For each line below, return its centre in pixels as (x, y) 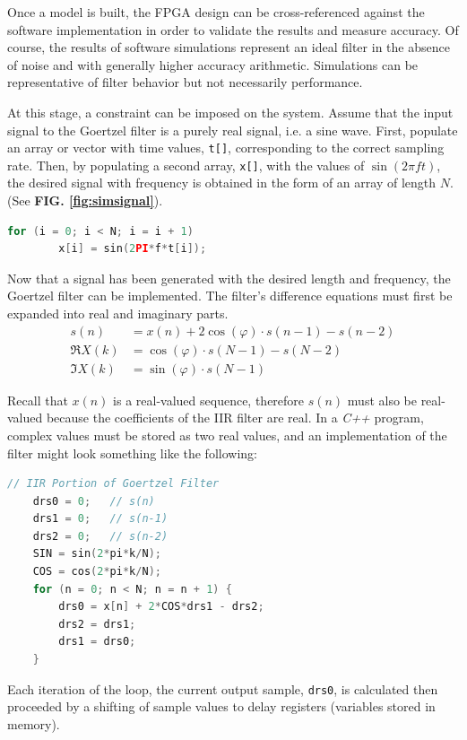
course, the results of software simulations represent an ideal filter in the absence (229, 47)
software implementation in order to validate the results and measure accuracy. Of (233, 29)
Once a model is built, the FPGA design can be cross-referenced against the (216, 12)
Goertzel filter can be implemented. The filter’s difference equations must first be (230, 296)
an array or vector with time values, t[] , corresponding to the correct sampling (226, 148)
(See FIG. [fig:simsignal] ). (85, 200)
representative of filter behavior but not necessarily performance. (185, 82)
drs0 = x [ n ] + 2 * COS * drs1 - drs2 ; (161, 607)
